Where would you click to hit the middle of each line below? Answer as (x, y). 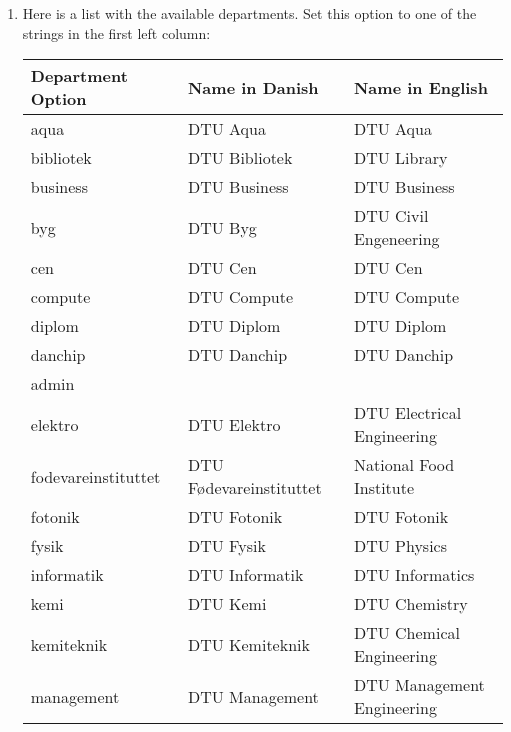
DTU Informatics (414, 575)
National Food (404, 465)
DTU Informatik (245, 575)
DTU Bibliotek (240, 158)
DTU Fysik (226, 546)
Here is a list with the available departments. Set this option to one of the (249, 13)
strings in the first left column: (116, 32)
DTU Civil (391, 216)
